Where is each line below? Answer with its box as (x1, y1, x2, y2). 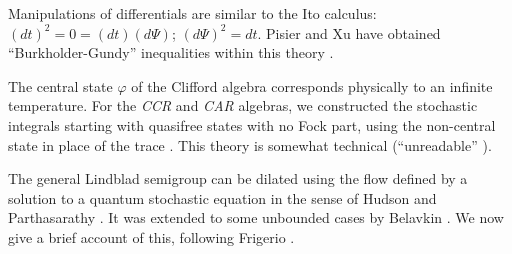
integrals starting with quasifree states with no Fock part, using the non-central (8, 114, 496, 135)
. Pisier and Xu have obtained (257, 22, 441, 43)
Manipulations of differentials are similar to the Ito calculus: (8, 3, 377, 23)
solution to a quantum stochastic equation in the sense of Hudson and (8, 187, 437, 208)
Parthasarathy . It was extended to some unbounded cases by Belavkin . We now (8, 207, 504, 228)
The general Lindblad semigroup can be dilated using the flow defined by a (8, 168, 468, 189)
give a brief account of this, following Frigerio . (8, 226, 295, 247)
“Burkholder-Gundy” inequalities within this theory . (8, 42, 334, 63)
